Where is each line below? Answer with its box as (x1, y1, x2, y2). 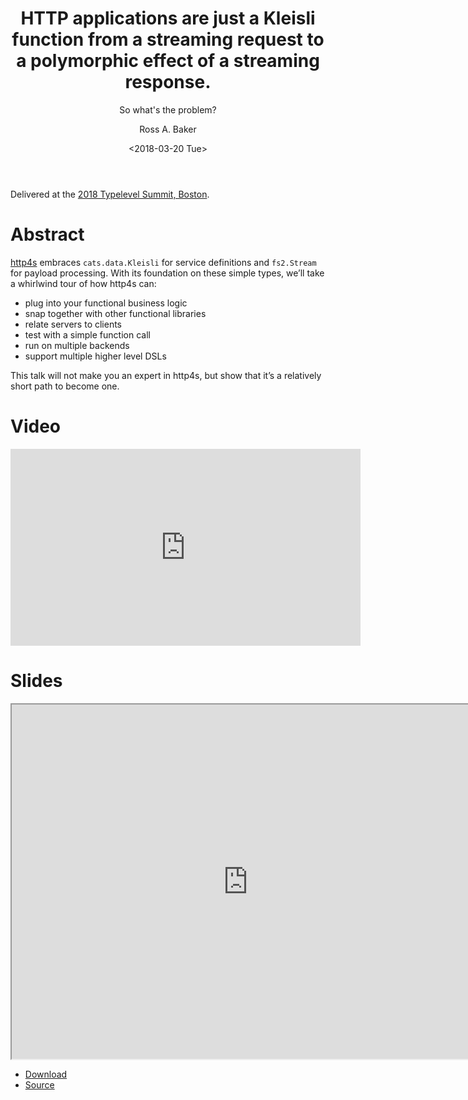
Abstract (10, 223, 85, 246)
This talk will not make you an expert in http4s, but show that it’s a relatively (10, 369, 322, 381)
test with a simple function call (24, 328, 151, 341)
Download (24, 1068, 68, 1080)
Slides (10, 670, 63, 692)
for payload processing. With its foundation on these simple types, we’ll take (10, 267, 325, 279)
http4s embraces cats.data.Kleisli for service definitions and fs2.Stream (10, 256, 317, 268)
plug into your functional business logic (24, 297, 188, 309)
